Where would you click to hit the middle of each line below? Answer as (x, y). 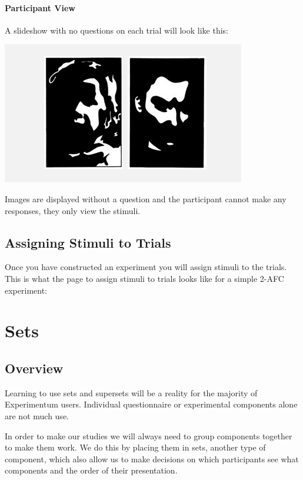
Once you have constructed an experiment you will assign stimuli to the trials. (146, 267)
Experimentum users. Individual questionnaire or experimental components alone (151, 404)
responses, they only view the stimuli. (73, 210)
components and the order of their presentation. (91, 470)
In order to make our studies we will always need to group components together (149, 435)
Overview (34, 368)
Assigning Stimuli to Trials (88, 242)
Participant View (40, 7)
